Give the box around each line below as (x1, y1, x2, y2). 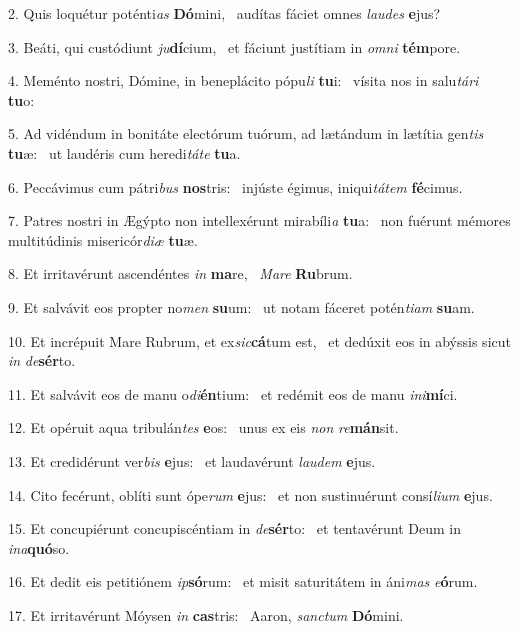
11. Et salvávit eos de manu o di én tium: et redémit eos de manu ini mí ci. (8, 383, 458, 404)
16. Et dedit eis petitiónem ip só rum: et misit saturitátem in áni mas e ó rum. (8, 571, 478, 592)
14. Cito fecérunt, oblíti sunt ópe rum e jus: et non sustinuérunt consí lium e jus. (8, 484, 493, 505)
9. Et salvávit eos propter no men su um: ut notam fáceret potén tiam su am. (8, 296, 475, 317)
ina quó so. (8, 537, 70, 558)
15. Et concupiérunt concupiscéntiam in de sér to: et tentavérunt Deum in (8, 518, 461, 539)
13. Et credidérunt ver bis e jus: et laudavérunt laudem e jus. (8, 450, 376, 471)
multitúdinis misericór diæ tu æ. (8, 229, 198, 250)
